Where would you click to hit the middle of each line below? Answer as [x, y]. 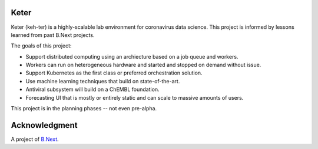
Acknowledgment [44, 125]
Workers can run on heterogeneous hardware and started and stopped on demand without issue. [143, 65]
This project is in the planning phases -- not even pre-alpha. [84, 109]
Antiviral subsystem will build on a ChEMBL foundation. [92, 89]
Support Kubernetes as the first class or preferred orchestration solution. [114, 73]
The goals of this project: [41, 46]
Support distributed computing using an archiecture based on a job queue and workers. [132, 56]
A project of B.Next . [35, 139]
